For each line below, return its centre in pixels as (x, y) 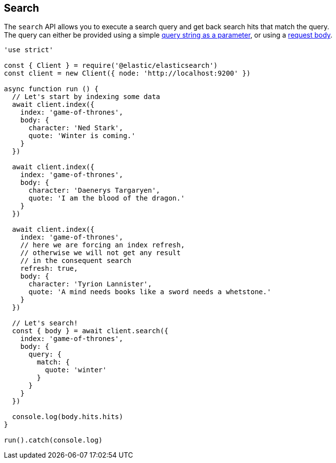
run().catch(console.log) (53, 440)
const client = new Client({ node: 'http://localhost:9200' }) (127, 73)
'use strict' (29, 50)
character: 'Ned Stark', (76, 128)
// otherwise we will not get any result (100, 253)
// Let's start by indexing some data (86, 97)
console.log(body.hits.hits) (68, 417)
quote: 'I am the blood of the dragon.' (107, 198)
